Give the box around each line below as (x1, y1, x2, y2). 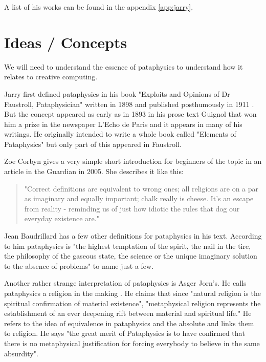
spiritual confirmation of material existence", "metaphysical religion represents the (4, 297, 261, 308)
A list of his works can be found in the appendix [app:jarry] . (4, 2, 193, 12)
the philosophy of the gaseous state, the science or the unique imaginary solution (4, 250, 257, 261)
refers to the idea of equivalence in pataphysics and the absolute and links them (4, 317, 254, 328)
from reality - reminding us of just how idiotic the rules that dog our (24, 203, 240, 214)
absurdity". (4, 348, 38, 358)
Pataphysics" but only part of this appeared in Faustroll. (4, 138, 182, 149)
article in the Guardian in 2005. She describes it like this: (4, 166, 184, 177)
